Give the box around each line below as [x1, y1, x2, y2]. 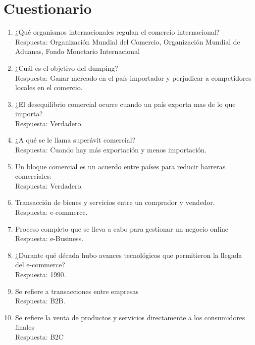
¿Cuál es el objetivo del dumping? [15, 62, 118, 73]
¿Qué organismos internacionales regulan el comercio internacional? [15, 27, 220, 37]
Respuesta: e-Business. [15, 233, 84, 244]
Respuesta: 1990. [15, 269, 66, 279]
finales [15, 322, 34, 332]
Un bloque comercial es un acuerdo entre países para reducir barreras [15, 161, 226, 171]
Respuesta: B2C [15, 331, 64, 342]
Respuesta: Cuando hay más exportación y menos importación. [15, 145, 207, 155]
